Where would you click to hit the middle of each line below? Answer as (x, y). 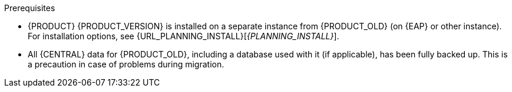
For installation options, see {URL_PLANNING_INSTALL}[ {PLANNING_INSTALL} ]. (184, 36)
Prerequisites (30, 8)
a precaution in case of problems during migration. (126, 64)
